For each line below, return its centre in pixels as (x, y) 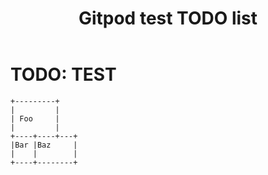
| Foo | (35, 118)
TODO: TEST (63, 74)
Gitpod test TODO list (168, 18)
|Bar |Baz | (44, 145)
